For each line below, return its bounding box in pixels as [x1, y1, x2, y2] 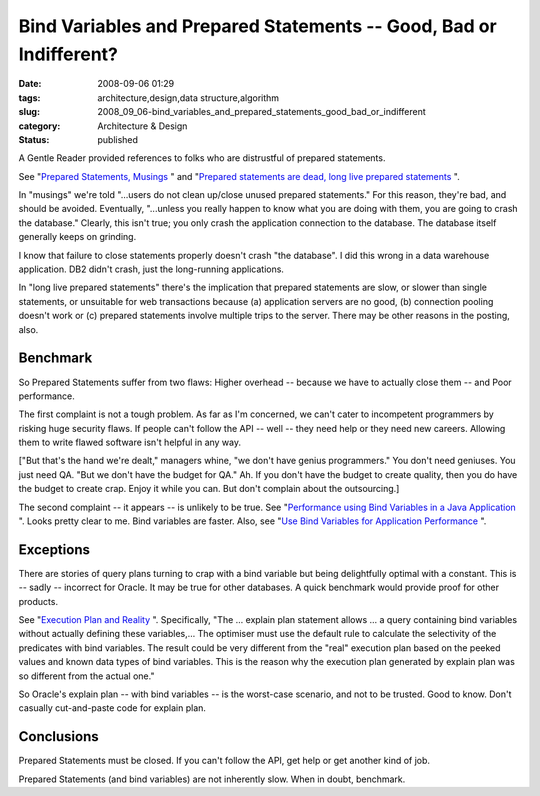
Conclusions [18, 728, 99, 745]
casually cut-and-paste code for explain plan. [18, 702, 207, 714]
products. [18, 595, 59, 607]
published [97, 133, 139, 145]
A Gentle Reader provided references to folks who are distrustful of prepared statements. [18, 152, 386, 164]
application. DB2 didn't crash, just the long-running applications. [18, 263, 285, 275]
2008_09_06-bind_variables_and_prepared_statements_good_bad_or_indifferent [97, 106, 427, 118]
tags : [18, 91, 41, 104]
